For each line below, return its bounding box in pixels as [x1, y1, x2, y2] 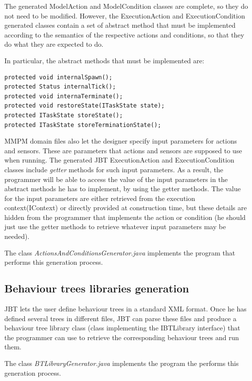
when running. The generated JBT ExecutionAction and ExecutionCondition [4, 155, 234, 165]
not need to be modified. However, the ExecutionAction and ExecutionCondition [4, 10, 245, 20]
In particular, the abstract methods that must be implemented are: [4, 55, 204, 65]
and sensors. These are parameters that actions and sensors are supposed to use [4, 145, 242, 155]
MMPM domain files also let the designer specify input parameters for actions [4, 136, 237, 146]
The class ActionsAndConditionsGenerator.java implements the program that [4, 247, 235, 257]
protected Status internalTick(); [4, 83, 116, 91]
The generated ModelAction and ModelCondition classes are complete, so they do [4, 1, 248, 11]
